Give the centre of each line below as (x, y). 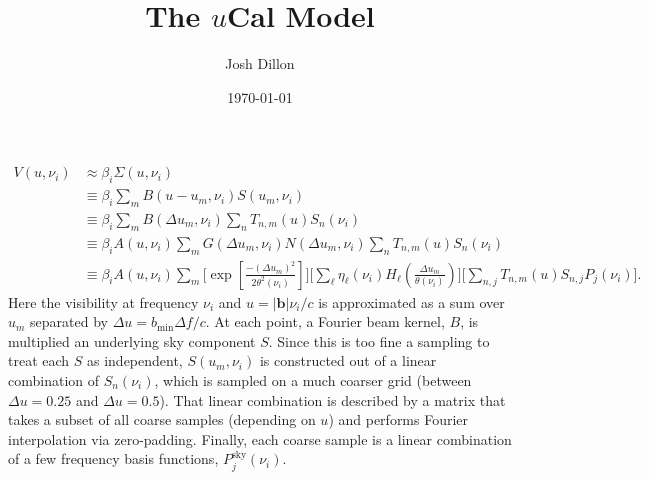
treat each (39, 360)
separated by (69, 321)
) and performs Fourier (398, 419)
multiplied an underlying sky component (132, 340)
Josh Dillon (260, 63)
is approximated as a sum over (411, 301)
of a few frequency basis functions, (113, 458)
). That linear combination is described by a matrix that (332, 399)
